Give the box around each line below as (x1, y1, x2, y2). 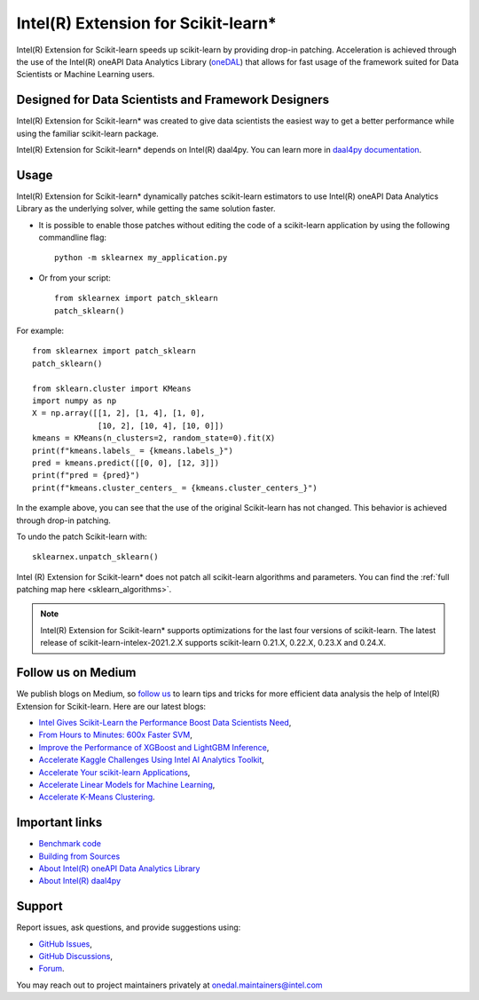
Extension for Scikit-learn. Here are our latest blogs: (16, 701, 207, 711)
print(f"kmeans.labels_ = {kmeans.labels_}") (32, 445, 234, 456)
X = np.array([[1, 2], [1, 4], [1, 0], (32, 409, 206, 418)
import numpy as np (32, 396, 117, 406)
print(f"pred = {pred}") (32, 471, 140, 480)
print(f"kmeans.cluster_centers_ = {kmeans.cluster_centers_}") (32, 482, 318, 493)
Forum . (38, 964, 65, 974)
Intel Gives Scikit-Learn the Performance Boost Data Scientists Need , (38, 717, 292, 727)
